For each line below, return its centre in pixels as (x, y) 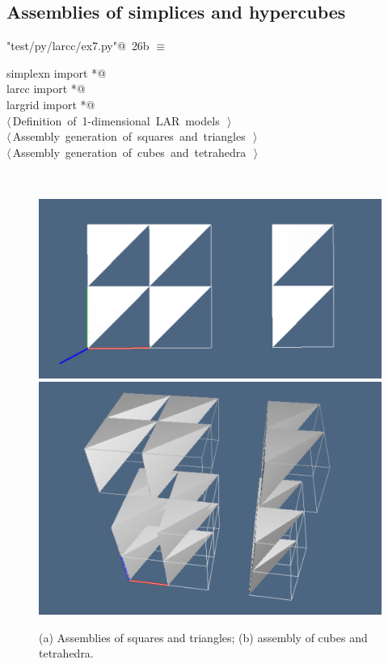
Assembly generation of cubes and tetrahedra (129, 152)
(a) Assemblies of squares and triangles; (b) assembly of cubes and (203, 637)
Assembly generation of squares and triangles (129, 136)
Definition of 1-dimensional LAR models (116, 120)
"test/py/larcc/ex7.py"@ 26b (78, 46)
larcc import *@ (46, 89)
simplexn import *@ (57, 72)
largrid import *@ (51, 104)
